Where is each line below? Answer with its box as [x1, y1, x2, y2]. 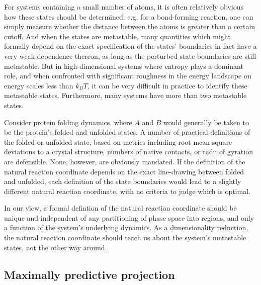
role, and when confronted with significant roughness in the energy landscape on [4, 70, 251, 81]
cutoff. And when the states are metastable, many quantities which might [4, 31, 231, 41]
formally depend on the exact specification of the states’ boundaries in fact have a [4, 41, 257, 51]
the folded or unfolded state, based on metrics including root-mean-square [4, 136, 232, 147]
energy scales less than [4, 80, 73, 90]
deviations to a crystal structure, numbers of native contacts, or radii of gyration [4, 146, 253, 157]
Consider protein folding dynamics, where [4, 117, 132, 127]
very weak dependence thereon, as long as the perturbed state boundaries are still [4, 50, 256, 61]
